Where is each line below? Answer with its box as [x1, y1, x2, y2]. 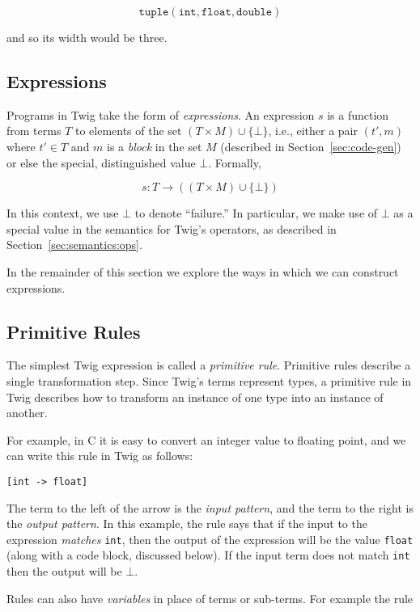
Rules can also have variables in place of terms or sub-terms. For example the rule [6, 589, 414, 606]
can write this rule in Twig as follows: [6, 447, 193, 464]
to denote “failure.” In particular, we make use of [134, 205, 378, 222]
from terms [6, 122, 62, 139]
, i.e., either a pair [268, 122, 358, 139]
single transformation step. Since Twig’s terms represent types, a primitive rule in [6, 372, 412, 389]
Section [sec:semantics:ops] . [6, 236, 142, 253]
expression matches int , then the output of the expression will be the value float [6, 530, 414, 547]
